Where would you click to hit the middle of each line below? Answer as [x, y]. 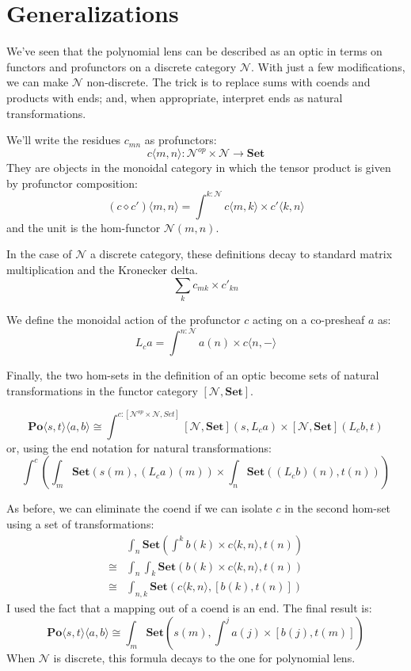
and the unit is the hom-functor [84, 227]
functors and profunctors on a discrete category [122, 66]
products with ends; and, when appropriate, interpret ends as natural [175, 97]
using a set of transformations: [80, 523]
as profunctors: [181, 140]
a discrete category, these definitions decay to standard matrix [241, 254]
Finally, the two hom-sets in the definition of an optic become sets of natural [193, 375]
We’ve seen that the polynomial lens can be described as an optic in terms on [194, 51]
